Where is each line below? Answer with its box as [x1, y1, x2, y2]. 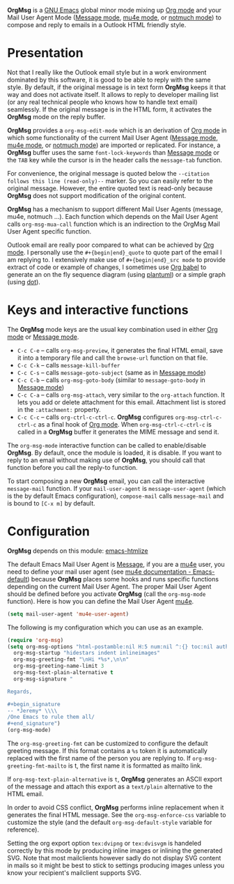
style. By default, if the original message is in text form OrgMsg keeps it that [7, 83, 226, 91]
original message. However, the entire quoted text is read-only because [7, 184, 213, 192]
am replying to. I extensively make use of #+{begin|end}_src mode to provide [7, 255, 226, 264]
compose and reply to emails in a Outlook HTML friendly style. [7, 21, 187, 29]
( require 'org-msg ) [7, 637, 64, 643]
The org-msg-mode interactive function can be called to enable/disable [7, 441, 207, 449]
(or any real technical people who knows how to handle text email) [7, 98, 198, 106]
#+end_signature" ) [7, 720, 61, 727]
